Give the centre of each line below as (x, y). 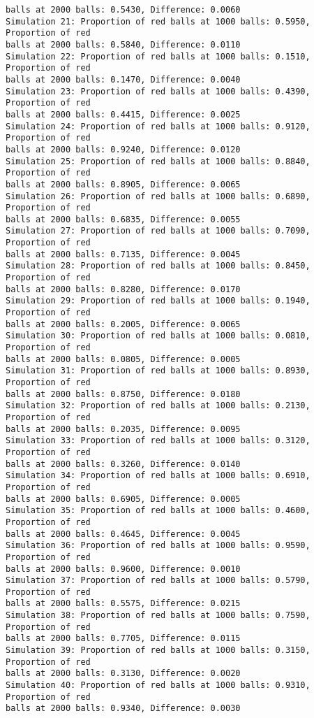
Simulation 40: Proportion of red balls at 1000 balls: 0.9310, (158, 685)
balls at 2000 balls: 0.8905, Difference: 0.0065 (123, 184)
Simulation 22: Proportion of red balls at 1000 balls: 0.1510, (158, 56)
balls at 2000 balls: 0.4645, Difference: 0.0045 (123, 534)
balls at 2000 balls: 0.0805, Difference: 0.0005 (123, 359)
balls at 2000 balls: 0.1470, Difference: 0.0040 (123, 79)
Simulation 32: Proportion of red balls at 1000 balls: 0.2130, (158, 406)
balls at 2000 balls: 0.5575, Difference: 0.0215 (123, 604)
